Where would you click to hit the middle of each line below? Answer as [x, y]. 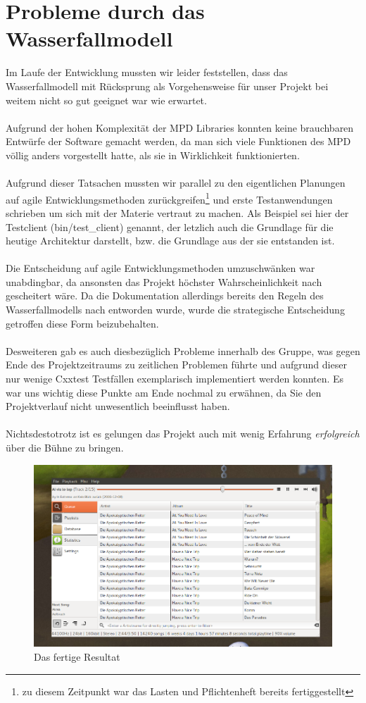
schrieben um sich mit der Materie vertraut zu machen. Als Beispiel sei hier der [177, 212]
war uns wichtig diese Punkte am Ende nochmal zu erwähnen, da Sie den [164, 392]
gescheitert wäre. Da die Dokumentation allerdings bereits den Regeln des [165, 295]
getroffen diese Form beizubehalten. [82, 323]
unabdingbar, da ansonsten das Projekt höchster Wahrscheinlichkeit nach [164, 281]
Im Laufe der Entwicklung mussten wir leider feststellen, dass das [147, 72]
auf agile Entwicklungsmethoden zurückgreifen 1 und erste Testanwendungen [169, 198]
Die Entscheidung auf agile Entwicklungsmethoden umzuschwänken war [160, 268]
